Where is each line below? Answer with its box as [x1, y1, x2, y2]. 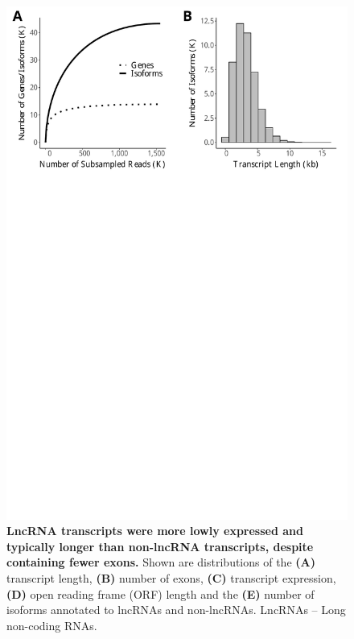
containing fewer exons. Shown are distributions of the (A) [6, 554, 315, 571]
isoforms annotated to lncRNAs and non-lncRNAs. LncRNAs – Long [6, 601, 346, 618]
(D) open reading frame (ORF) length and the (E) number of [6, 585, 315, 602]
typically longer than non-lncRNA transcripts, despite [6, 537, 314, 554]
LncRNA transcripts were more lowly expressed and [6, 522, 303, 539]
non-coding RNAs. [6, 616, 97, 633]
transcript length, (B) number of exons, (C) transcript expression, [6, 569, 336, 586]
